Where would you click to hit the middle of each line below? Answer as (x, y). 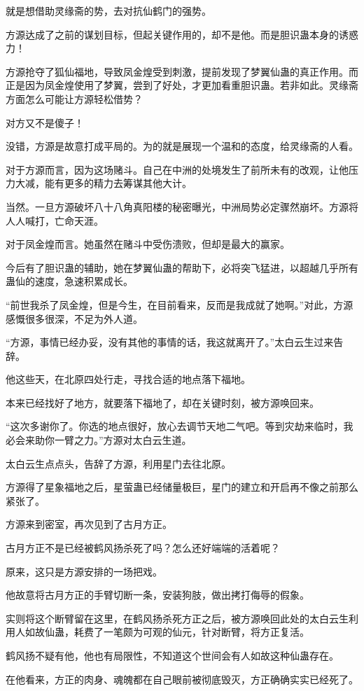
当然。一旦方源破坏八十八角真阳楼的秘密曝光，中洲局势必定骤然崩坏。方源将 (182, 206)
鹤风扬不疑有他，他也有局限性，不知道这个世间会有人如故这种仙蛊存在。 (172, 655)
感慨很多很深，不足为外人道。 (74, 318)
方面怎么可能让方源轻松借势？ (74, 98)
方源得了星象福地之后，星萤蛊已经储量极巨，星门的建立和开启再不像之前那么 (182, 487)
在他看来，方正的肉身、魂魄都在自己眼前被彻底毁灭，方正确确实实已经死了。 (182, 679)
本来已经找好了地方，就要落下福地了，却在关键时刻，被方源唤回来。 (162, 402)
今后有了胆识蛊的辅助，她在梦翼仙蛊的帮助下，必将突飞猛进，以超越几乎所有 (182, 267)
